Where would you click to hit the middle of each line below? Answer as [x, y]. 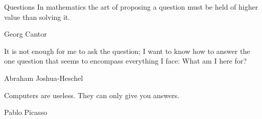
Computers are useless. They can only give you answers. [92, 95]
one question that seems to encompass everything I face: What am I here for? [125, 61]
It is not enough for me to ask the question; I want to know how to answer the [127, 51]
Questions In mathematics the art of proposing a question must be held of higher [131, 7]
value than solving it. [37, 17]
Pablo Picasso [26, 112]
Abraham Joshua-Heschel [44, 78]
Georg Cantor [26, 34]
